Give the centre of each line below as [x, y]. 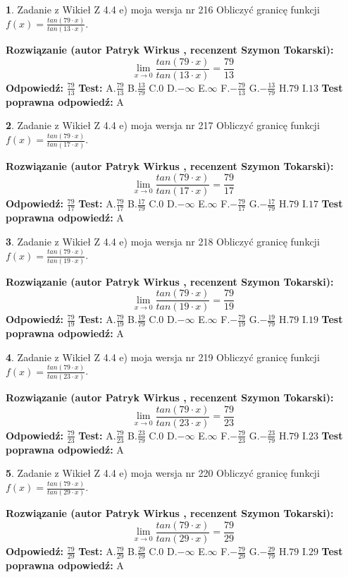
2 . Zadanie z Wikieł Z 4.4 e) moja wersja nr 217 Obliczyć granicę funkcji [163, 125]
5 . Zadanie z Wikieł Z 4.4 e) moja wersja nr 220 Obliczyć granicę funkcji [163, 473]
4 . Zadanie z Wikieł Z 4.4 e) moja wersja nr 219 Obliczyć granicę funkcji [163, 357]
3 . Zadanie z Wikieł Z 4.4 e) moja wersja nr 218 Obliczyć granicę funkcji [163, 241]
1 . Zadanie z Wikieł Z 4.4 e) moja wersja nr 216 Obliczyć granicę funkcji [163, 9]
